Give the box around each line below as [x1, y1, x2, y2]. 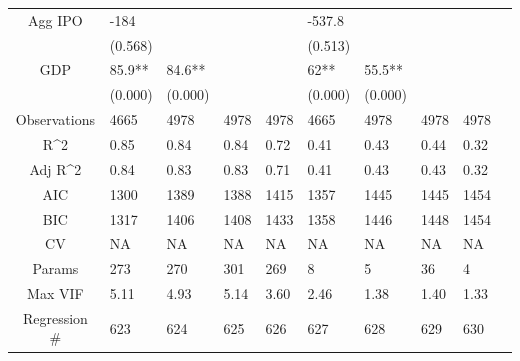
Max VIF [27, 283, 84, 304]
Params [32, 258, 79, 279]
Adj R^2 [29, 158, 82, 179]
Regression [22, 307, 88, 328]
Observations [15, 109, 95, 130]
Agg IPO [28, 9, 83, 30]
